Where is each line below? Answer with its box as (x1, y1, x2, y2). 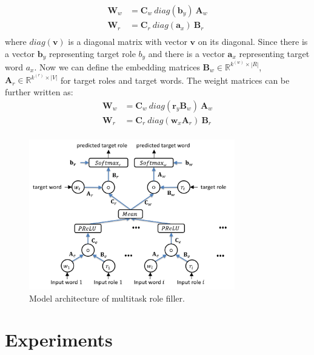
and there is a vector (148, 47, 225, 59)
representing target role (48, 47, 136, 59)
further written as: (5, 85, 73, 98)
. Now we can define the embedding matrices (34, 60, 200, 73)
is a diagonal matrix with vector (68, 35, 187, 48)
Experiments (5, 327, 113, 352)
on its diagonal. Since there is (198, 35, 308, 48)
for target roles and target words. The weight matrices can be (61, 73, 290, 86)
